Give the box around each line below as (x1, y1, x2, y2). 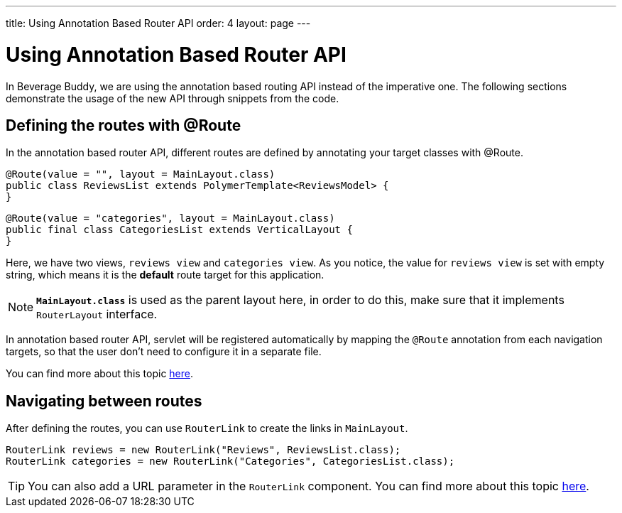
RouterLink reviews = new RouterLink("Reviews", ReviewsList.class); (6, 444, 401, 456)
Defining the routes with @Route (6, 116, 241, 134)
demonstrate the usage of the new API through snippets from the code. (6, 92, 339, 104)
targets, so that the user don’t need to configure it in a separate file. (6, 345, 322, 358)
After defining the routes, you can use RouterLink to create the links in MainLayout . (6, 422, 408, 435)
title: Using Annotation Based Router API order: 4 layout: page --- (6, 17, 311, 29)
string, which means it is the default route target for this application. (6, 269, 324, 281)
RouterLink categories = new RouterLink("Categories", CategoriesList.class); (6, 455, 455, 468)
